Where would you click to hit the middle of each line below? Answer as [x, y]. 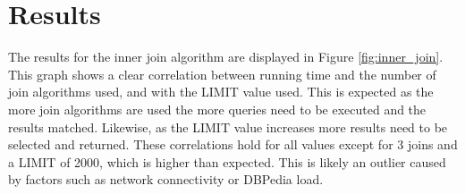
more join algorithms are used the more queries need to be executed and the [217, 109]
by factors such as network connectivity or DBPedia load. [166, 179]
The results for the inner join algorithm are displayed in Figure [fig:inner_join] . [226, 57]
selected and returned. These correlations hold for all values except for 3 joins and [233, 144]
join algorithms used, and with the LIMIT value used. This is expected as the [221, 92]
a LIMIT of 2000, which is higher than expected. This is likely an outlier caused [227, 161]
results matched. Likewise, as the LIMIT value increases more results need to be [228, 127]
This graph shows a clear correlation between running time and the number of [222, 74]
